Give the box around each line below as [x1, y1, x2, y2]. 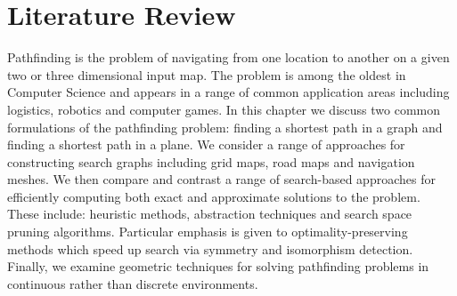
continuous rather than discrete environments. [7, 274, 258, 292]
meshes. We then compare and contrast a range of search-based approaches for [7, 170, 436, 188]
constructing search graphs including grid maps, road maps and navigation [7, 152, 415, 171]
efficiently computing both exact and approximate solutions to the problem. [7, 187, 420, 205]
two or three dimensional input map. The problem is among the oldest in [7, 65, 406, 84]
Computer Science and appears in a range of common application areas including [7, 83, 450, 101]
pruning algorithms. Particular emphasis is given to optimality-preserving [7, 222, 408, 241]
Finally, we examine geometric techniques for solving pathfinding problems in [7, 257, 429, 276]
